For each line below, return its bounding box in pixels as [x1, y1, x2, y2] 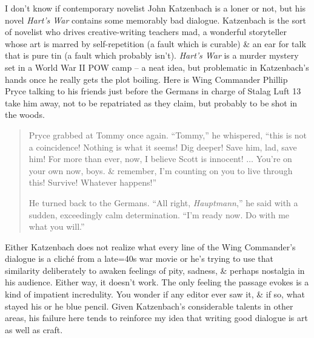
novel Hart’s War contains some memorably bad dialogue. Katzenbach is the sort [5, 13, 306, 26]
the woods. [5, 108, 45, 121]
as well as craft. [5, 323, 63, 336]
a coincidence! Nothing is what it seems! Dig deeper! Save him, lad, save [28, 140, 297, 153]
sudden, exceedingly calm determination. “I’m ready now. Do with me [28, 208, 290, 221]
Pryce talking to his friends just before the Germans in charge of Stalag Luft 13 [5, 85, 301, 97]
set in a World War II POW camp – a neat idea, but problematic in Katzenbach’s [5, 60, 309, 73]
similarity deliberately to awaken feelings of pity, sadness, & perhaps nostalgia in [5, 264, 305, 276]
